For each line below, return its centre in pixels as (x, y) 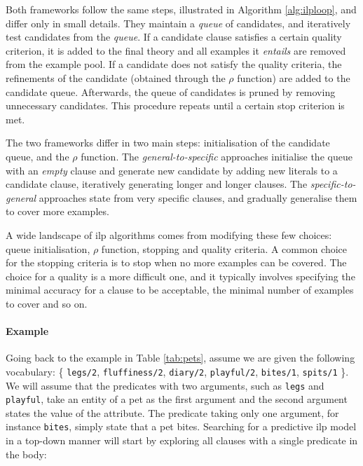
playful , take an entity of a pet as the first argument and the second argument (177, 399)
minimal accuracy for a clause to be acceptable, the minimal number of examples (180, 290)
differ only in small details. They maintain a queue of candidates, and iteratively (178, 23)
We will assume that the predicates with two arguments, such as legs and (165, 385)
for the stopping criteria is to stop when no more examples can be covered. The (176, 262)
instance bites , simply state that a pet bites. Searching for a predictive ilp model (181, 426)
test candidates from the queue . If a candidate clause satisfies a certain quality (174, 37)
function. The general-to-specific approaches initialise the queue (217, 156)
